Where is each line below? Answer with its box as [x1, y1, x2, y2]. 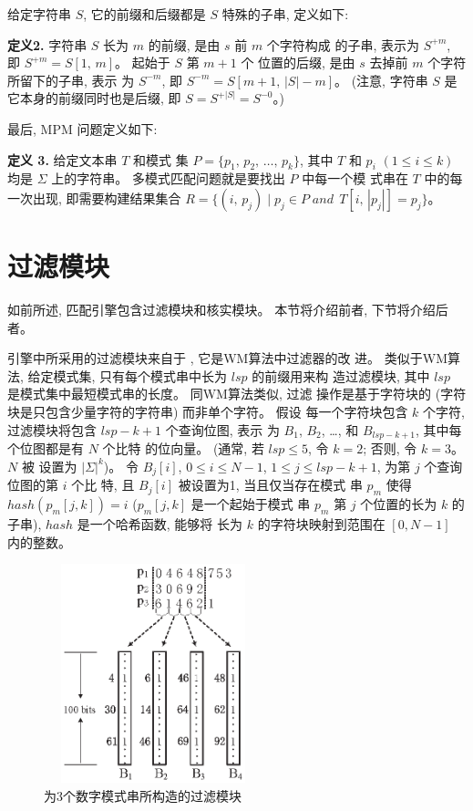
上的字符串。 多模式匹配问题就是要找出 [51, 169, 285, 188]
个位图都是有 [7, 439, 84, 458]
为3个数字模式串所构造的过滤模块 [44, 785, 242, 805]
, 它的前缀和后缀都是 [83, 5, 206, 23]
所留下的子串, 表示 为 [7, 70, 135, 89]
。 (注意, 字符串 [334, 70, 428, 89]
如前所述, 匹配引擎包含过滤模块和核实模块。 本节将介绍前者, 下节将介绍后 [7, 300, 448, 319]
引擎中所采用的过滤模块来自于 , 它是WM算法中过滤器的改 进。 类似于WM [7, 348, 448, 368]
